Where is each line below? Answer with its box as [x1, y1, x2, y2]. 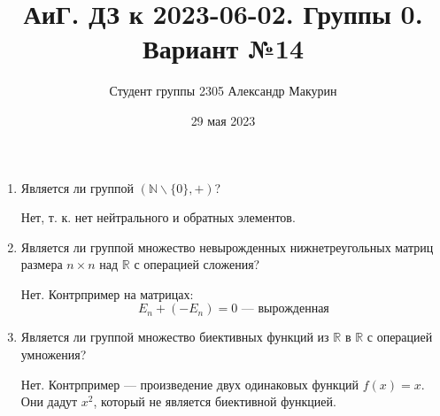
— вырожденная [241, 303, 329, 316]
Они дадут [20, 392, 78, 411]
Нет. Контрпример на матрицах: [20, 284, 194, 303]
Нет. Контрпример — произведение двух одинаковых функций [20, 374, 359, 393]
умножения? [20, 345, 87, 364]
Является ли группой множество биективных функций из [20, 327, 329, 346]
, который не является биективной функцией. [93, 392, 336, 411]
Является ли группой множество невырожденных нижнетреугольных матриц [20, 237, 434, 256]
